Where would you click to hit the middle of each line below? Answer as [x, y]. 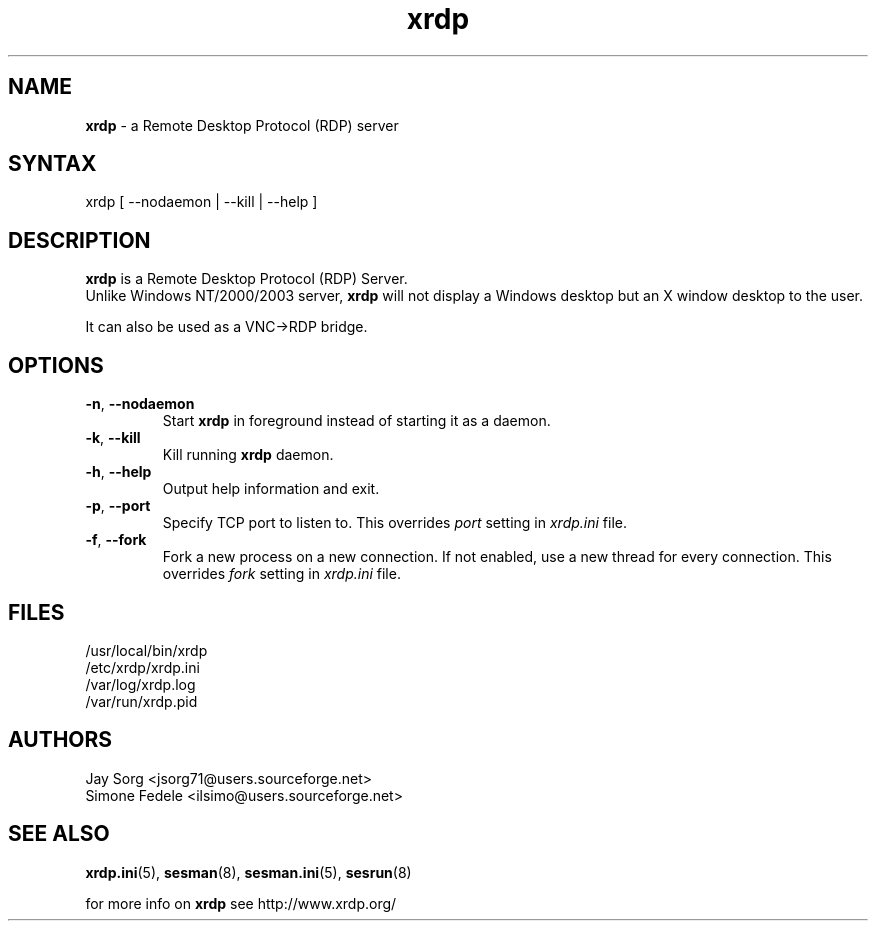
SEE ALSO [59, 834]
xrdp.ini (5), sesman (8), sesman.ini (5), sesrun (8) [248, 872]
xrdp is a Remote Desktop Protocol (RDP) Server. [246, 279]
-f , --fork [116, 540]
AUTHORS [60, 740]
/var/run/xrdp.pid [141, 701]
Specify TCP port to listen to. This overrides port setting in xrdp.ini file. [394, 523]
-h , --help [118, 472]
